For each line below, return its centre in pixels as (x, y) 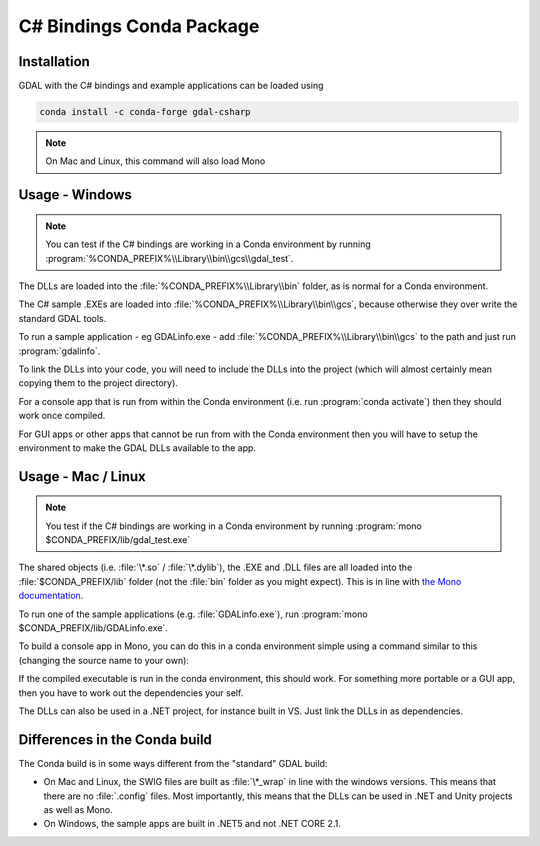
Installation (54, 61)
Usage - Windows (75, 195)
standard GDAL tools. (62, 318)
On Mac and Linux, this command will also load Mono (155, 161)
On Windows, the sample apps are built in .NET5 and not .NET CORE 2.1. (192, 824)
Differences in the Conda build (115, 739)
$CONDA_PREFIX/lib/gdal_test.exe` (118, 540)
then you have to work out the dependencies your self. (131, 692)
